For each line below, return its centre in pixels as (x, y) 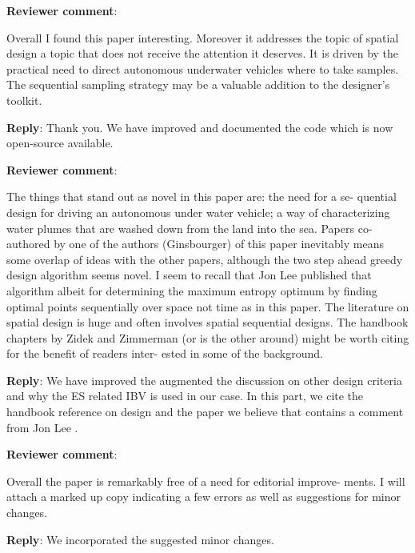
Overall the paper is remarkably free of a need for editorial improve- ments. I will (206, 481)
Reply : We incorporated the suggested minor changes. (140, 539)
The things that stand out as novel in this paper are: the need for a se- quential (202, 196)
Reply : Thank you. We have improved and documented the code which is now (200, 127)
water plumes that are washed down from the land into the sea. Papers (181, 228)
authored (28, 244)
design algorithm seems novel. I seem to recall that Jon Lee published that (189, 275)
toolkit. (24, 100)
